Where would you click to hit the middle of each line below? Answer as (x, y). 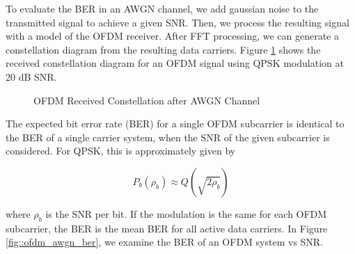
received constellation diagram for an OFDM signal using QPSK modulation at (175, 63)
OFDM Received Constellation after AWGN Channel (147, 100)
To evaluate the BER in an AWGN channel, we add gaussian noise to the (162, 8)
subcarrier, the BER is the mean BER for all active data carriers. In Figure (167, 228)
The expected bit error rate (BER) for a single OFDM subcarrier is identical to (175, 124)
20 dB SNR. (31, 76)
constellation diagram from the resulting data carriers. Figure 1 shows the (163, 49)
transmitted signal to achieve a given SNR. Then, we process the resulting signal (177, 22)
